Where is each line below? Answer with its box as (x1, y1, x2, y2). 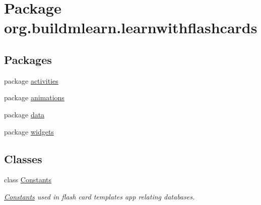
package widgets (4, 126, 54, 136)
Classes (4, 151, 42, 166)
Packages (4, 51, 52, 67)
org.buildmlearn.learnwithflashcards (4, 17, 257, 38)
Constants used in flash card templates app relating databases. (4, 191, 195, 201)
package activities (4, 75, 58, 86)
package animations (4, 92, 64, 103)
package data (4, 109, 45, 119)
